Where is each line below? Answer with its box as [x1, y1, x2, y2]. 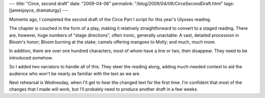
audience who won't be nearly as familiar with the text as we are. [9, 71, 141, 77]
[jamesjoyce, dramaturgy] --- [9, 7, 69, 13]
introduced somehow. [9, 55, 53, 60]
